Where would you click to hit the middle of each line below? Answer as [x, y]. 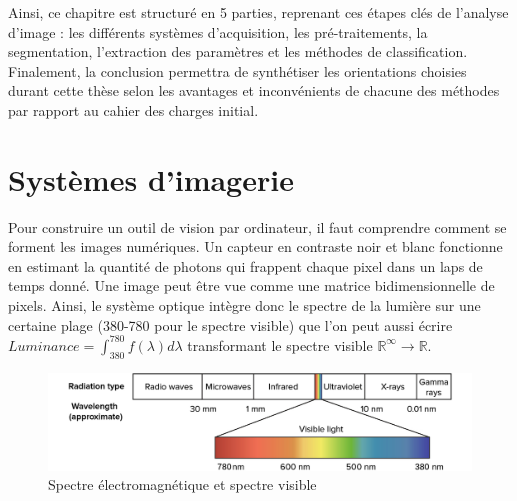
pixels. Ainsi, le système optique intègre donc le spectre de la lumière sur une [244, 305]
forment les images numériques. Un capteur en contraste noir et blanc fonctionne [255, 246]
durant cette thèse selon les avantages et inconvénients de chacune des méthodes [254, 90]
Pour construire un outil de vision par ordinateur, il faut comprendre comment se [257, 226]
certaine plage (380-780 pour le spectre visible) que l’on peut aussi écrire [230, 324]
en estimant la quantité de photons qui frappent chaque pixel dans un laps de [245, 265]
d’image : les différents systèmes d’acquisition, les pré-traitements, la [218, 31]
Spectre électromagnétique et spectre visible [182, 484]
